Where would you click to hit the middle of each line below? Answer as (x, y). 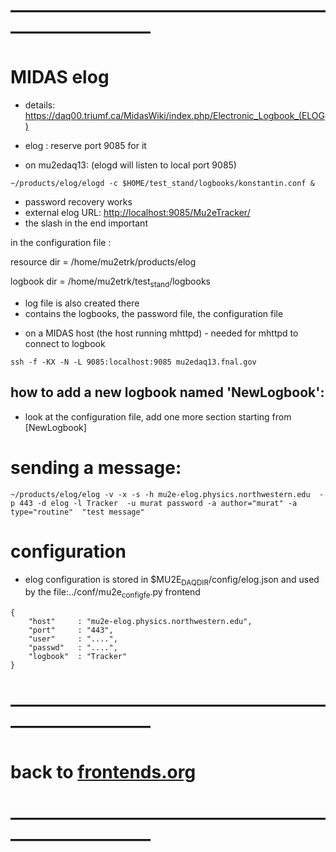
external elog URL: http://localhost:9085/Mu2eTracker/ (137, 213)
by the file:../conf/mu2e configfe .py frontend (112, 593)
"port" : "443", (71, 630)
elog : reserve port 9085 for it (85, 146)
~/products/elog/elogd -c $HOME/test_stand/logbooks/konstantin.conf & (162, 184)
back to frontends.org (103, 771)
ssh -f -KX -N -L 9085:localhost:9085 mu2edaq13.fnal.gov (133, 362)
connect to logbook (65, 343)
